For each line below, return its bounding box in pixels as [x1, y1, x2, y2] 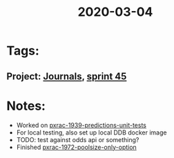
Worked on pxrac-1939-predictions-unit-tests [16, 121, 146, 129]
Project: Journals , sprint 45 [6, 70, 127, 82]
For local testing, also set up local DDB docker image [16, 128, 167, 137]
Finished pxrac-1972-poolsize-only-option [16, 143, 137, 151]
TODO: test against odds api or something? [16, 135, 139, 144]
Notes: [6, 98, 46, 114]
